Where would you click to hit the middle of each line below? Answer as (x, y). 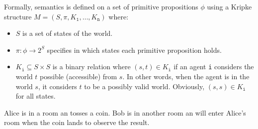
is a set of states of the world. (68, 33)
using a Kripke (229, 6)
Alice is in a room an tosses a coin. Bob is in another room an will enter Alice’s (125, 112)
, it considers (57, 86)
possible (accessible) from (79, 76)
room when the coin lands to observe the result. (77, 122)
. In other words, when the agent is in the (186, 76)
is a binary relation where (91, 66)
